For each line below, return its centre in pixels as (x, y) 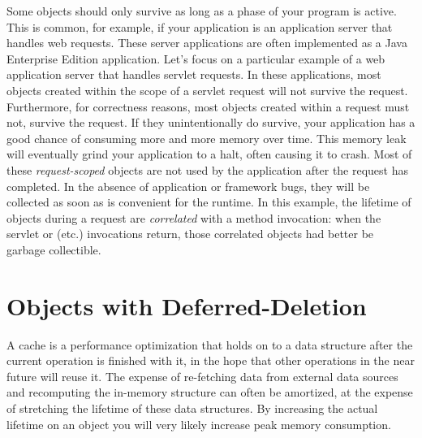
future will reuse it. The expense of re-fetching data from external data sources (202, 376)
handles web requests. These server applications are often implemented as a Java (207, 43)
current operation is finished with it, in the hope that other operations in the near (211, 360)
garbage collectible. (54, 249)
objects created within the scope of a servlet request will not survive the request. (207, 90)
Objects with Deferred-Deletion (187, 305)
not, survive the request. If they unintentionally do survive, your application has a (211, 122)
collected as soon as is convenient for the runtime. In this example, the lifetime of (209, 202)
